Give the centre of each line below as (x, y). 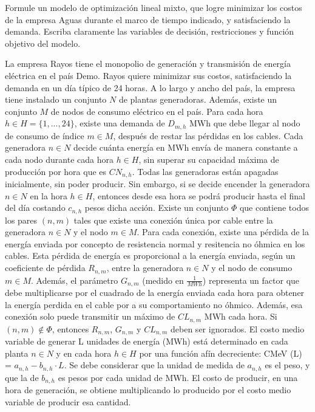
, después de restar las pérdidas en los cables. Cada (208, 135)
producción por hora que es (56, 171)
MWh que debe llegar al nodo (245, 123)
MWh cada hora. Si (241, 316)
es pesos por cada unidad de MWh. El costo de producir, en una (178, 377)
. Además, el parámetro (74, 280)
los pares (21, 220)
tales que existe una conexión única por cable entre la (173, 220)
